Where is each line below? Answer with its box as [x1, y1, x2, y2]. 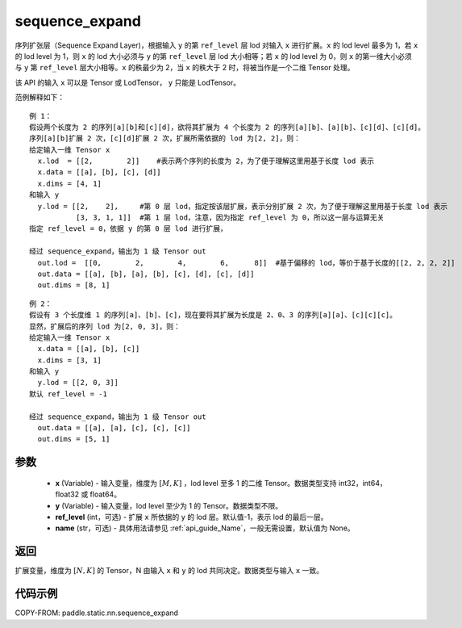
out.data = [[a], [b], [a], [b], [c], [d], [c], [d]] [37, 269, 255, 278]
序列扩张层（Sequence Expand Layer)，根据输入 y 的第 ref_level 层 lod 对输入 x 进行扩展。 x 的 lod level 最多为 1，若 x [15, 40, 418, 50]
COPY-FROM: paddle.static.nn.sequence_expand [15, 608, 179, 618]
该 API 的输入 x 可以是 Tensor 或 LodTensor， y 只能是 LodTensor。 [15, 77, 241, 87]
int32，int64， [339, 478, 387, 488]
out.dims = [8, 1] [37, 281, 110, 290]
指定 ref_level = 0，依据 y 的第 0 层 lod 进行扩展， [29, 224, 227, 233]
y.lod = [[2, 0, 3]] [37, 378, 119, 387]
